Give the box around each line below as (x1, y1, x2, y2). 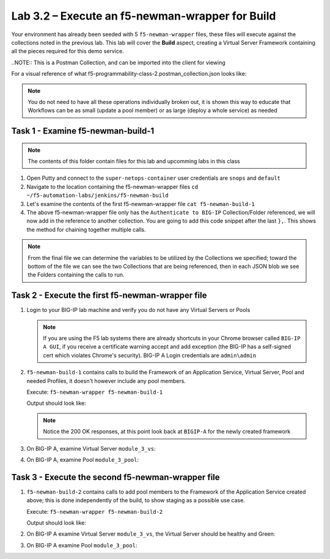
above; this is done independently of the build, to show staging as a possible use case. (26, 497, 246, 504)
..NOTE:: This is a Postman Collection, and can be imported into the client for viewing (11, 59, 226, 66)
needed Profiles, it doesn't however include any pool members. (26, 377, 186, 385)
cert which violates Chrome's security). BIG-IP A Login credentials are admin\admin (43, 352, 257, 359)
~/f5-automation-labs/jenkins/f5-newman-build (26, 192, 169, 199)
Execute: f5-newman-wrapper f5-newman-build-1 (26, 388, 163, 396)
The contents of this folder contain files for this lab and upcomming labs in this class (28, 158, 241, 165)
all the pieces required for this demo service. (11, 48, 125, 55)
